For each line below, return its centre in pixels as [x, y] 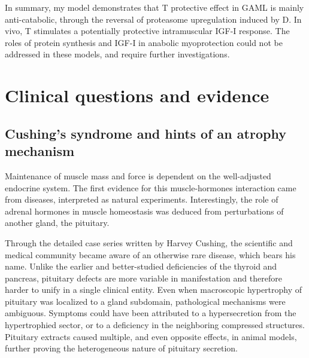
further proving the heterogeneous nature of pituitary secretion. [121, 348]
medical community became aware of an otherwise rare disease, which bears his [150, 254]
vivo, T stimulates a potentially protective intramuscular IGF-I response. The [147, 31]
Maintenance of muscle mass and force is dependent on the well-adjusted [138, 175]
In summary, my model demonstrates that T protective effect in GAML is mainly [154, 7]
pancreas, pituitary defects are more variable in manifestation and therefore [143, 278]
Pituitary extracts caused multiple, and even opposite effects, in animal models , [151, 336]
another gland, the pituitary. [57, 223]
